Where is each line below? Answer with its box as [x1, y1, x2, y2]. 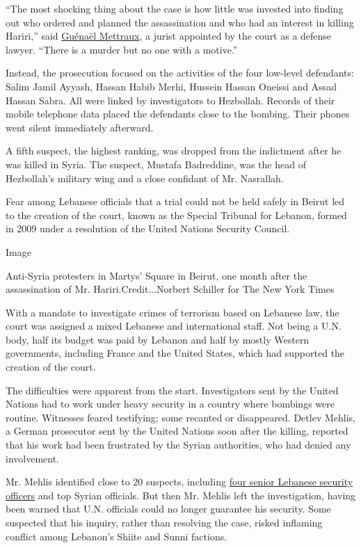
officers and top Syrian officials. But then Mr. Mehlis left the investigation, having [6, 487, 356, 502]
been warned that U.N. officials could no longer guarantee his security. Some [6, 501, 331, 516]
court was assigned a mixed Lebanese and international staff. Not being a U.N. [6, 319, 342, 333]
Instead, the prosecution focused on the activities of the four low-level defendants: [6, 65, 354, 80]
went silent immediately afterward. [6, 120, 154, 134]
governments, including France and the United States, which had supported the [6, 346, 345, 360]
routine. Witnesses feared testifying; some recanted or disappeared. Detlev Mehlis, [6, 410, 355, 424]
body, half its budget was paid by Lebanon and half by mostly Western [6, 332, 310, 346]
